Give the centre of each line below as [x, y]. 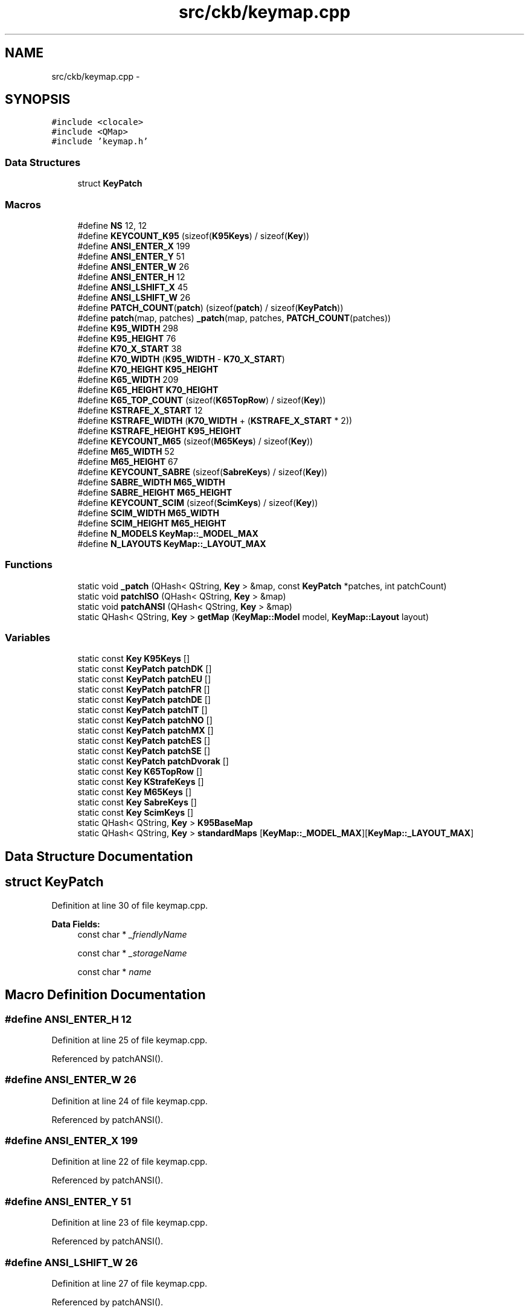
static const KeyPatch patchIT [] [143, 710]
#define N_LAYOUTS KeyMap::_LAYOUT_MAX [172, 543]
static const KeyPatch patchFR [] [144, 690]
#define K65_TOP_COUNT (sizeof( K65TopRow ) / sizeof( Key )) [202, 400]
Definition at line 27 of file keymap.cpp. [130, 1283]
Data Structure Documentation [99, 856]
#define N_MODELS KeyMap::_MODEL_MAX [168, 533]
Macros [23, 204]
